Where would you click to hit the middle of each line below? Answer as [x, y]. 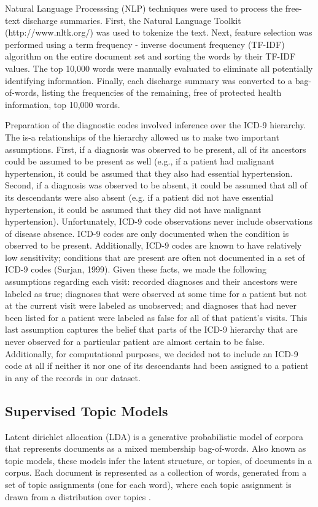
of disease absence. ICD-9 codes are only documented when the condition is [147, 233]
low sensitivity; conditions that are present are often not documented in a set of [155, 257]
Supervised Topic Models [87, 410]
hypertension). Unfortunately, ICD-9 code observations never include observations [159, 221]
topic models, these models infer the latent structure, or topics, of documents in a [159, 460]
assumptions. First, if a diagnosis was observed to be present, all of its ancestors [156, 149]
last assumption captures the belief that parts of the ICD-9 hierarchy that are [151, 329]
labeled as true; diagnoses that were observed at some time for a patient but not [156, 293]
